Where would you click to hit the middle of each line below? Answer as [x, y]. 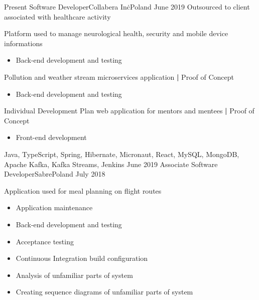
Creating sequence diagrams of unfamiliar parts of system [104, 292]
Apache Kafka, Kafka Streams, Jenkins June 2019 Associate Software [111, 164]
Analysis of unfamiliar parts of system [74, 275]
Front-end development [51, 137]
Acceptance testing [45, 241]
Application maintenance [54, 207]
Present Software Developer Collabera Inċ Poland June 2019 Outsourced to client [127, 7]
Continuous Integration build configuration [82, 258]
